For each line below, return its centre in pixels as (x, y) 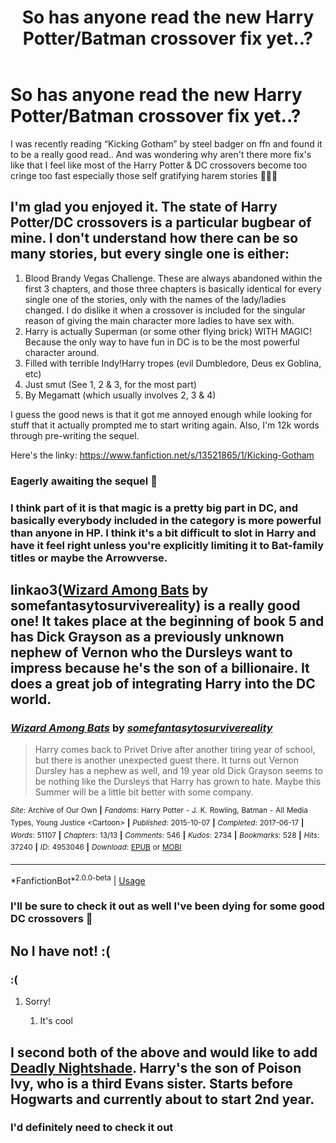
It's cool (56, 1021)
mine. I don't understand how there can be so (154, 238)
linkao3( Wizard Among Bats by (109, 589)
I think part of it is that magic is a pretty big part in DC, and (154, 508)
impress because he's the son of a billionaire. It (160, 667)
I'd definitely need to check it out (92, 1128)
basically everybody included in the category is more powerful (166, 520)
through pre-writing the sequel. (75, 435)
